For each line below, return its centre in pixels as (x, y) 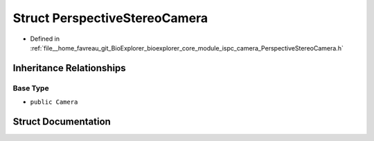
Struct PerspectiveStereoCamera (110, 18)
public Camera (54, 102)
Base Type (31, 88)
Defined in (45, 39)
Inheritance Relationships (69, 68)
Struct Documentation (62, 121)
